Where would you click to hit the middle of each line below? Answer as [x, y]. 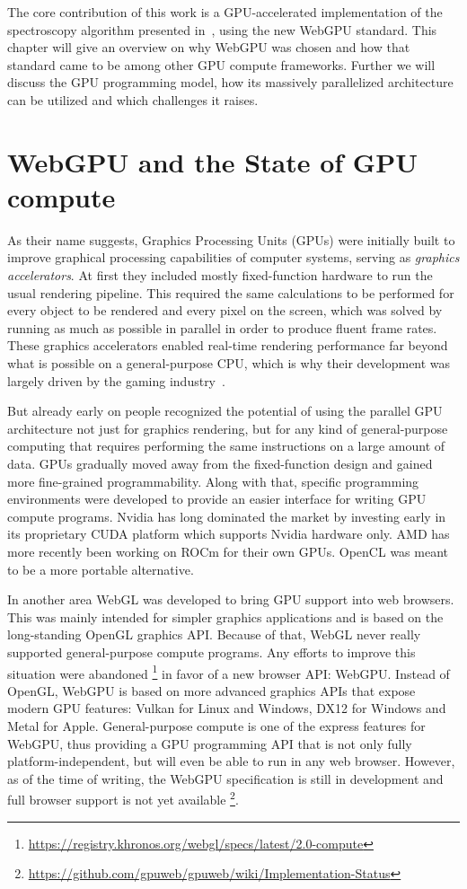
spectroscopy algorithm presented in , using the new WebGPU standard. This [222, 29]
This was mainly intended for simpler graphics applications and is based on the [225, 616]
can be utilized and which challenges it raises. [133, 99]
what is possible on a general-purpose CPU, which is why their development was [229, 363]
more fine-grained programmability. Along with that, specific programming [213, 481]
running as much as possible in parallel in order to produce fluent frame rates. [222, 327]
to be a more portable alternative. [101, 569]
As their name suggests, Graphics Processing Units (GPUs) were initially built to [231, 239]
